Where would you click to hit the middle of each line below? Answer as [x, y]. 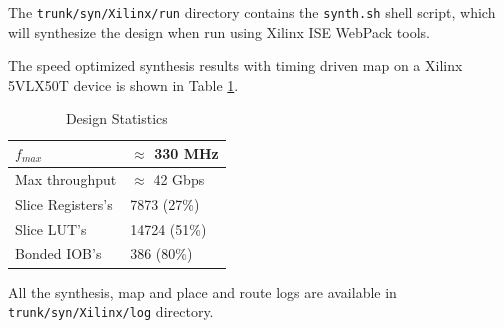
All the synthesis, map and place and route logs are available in [202, 291]
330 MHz [186, 153]
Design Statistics [116, 118]
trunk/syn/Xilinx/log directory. [111, 311]
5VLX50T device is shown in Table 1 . [123, 84]
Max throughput [66, 178]
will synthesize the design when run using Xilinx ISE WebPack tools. [219, 31]
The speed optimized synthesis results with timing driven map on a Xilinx [235, 65]
